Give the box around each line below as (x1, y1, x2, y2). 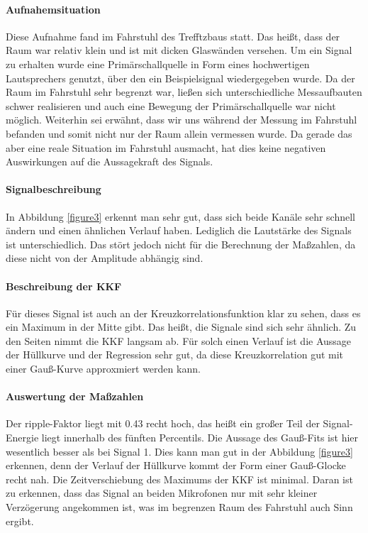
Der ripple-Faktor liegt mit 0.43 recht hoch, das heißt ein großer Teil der (6, 416, 320, 431)
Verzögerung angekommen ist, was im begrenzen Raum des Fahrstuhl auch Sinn (6, 500, 353, 515)
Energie (6, 430, 39, 445)
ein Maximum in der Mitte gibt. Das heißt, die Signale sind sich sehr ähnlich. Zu (6, 319, 357, 334)
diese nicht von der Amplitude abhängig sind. (6, 251, 203, 265)
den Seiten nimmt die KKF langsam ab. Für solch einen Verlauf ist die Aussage (6, 333, 352, 348)
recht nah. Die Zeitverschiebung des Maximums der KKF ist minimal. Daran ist (6, 471, 353, 486)
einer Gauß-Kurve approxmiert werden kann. (6, 361, 201, 376)
